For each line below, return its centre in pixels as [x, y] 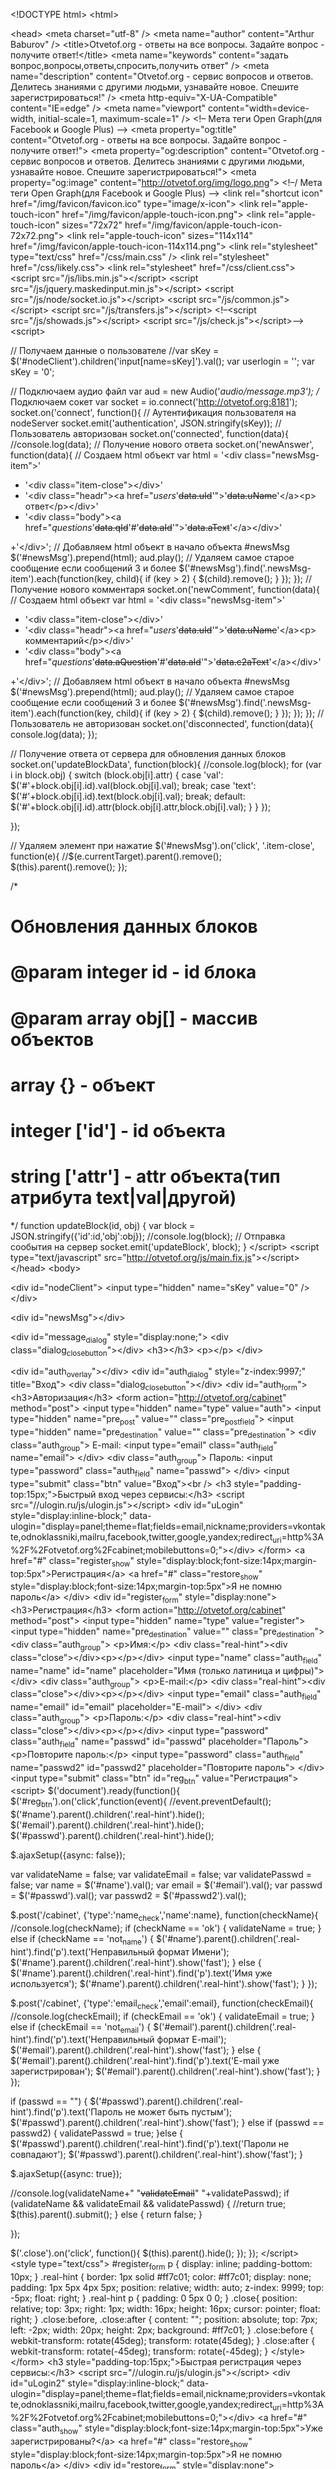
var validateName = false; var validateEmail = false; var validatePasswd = [161, 1875]
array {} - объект [83, 1085]
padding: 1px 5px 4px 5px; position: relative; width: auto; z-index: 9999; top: [167, 2288]
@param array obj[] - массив [134, 1018]
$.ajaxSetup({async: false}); [68, 1855]
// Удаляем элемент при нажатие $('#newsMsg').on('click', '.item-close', [162, 845]
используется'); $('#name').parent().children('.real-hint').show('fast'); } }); [164, 1983]
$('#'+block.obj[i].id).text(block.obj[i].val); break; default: [128, 796]
